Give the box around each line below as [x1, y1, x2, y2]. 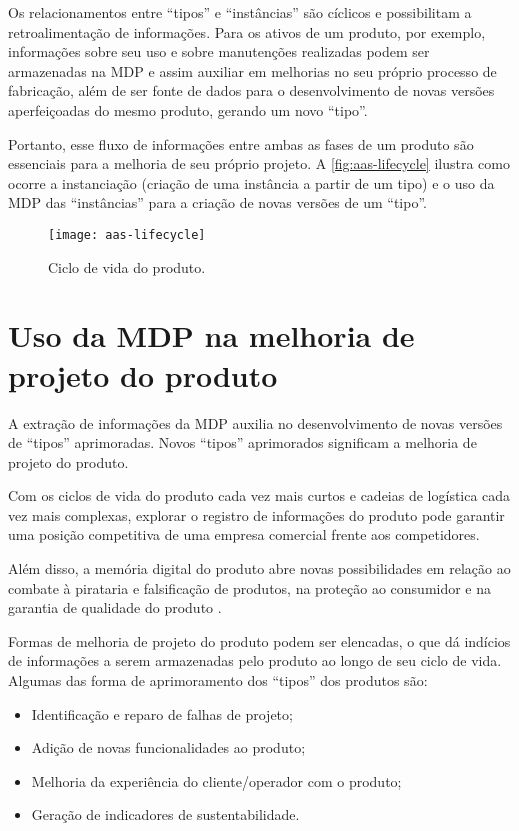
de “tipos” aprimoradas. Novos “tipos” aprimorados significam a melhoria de [8, 432, 477, 453]
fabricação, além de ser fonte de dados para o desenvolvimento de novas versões [8, 80, 495, 101]
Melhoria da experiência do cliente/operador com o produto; [31, 770, 402, 791]
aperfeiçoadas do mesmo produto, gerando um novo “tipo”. [8, 99, 368, 120]
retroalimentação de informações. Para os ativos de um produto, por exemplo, [8, 21, 486, 42]
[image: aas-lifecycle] [48, 227, 206, 242]
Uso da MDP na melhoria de [8, 315, 415, 356]
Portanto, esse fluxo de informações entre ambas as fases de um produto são [8, 133, 474, 154]
